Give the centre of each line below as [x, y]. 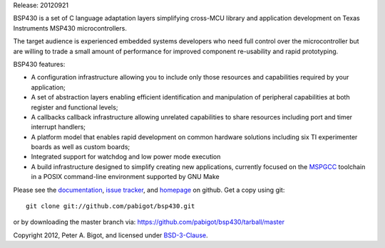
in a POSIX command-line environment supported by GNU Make [125, 177]
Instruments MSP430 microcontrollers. [70, 28]
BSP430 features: [39, 64]
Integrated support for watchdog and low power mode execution [126, 157]
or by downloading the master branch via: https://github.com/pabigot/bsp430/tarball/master [149, 222]
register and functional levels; [75, 107]
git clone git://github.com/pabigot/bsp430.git [111, 206]
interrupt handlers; [58, 127]
